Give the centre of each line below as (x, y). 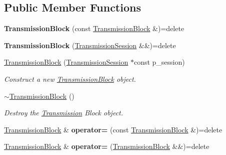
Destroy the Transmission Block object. (64, 113)
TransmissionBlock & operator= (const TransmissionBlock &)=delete (113, 129)
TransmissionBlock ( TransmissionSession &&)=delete (90, 45)
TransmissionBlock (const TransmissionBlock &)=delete (94, 28)
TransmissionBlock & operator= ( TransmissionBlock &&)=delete (107, 146)
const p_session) (159, 62)
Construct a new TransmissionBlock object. (70, 79)
